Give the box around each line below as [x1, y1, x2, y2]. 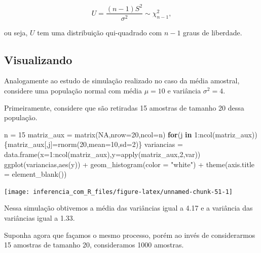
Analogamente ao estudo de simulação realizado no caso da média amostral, [4, 75, 240, 86]
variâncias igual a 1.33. [4, 212, 75, 223]
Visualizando [4, 52, 72, 67]
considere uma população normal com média [4, 85, 142, 95]
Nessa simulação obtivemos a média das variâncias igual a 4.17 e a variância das [4, 203, 253, 213]
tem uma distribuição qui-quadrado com [37, 27, 162, 37]
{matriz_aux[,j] [4, 139, 53, 149]
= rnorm [52, 139, 77, 149]
